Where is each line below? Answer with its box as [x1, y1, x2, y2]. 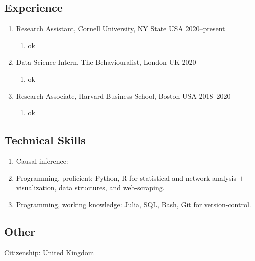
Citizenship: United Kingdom [4, 247, 94, 257]
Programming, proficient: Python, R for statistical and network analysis [16, 172, 236, 183]
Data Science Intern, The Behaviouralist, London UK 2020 [16, 57, 196, 67]
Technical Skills [4, 132, 86, 148]
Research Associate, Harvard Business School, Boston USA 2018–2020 [16, 90, 231, 101]
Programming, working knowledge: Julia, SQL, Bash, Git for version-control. [16, 199, 251, 209]
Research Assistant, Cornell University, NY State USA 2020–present [16, 23, 225, 34]
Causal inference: [16, 155, 68, 166]
